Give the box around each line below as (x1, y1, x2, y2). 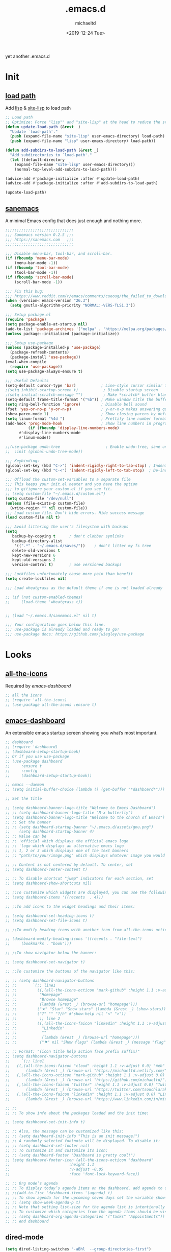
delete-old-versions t (12, 548, 60, 553)
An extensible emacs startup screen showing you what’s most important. (5, 730, 158, 736)
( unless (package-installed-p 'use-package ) (5, 345, 101, 350)
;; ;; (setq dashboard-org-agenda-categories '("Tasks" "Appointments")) (5, 1214, 165, 1219)
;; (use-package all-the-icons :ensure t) (5, 702, 97, 707)
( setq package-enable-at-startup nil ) (5, 321, 88, 327)
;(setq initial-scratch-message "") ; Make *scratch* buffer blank (5, 392, 169, 397)
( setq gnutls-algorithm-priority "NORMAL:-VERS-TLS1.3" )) (10, 303, 136, 308)
